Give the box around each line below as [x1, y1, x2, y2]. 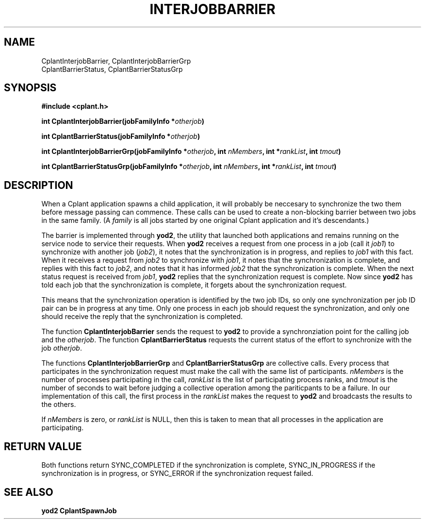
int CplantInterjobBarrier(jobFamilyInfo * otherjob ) [41, 117, 205, 126]
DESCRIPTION [4, 179, 73, 191]
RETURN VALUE [4, 440, 82, 453]
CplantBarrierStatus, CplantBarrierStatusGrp [41, 65, 183, 73]
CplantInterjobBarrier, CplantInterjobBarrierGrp [41, 56, 191, 65]
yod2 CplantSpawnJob [41, 506, 117, 515]
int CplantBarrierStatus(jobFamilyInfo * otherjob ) [41, 132, 200, 141]
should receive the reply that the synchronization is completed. [41, 312, 243, 321]
